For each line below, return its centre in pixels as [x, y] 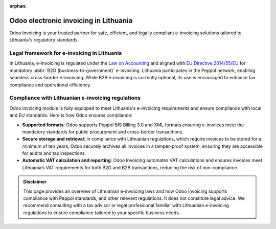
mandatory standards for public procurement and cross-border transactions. [103, 132]
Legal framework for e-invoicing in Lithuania [66, 53]
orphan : [18, 6]
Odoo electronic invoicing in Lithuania [71, 20]
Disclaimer [35, 182]
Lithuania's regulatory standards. [44, 40]
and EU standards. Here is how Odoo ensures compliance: [71, 116]
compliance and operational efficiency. [50, 85]
